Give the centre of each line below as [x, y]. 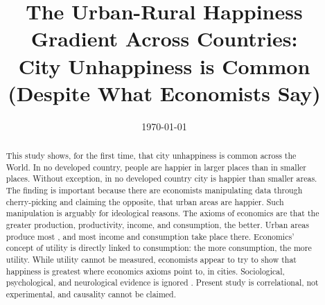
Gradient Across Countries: [164, 38]
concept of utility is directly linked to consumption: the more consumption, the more [159, 248]
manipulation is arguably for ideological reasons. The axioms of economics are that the [162, 213]
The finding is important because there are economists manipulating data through [154, 190]
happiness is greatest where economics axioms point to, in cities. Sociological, [145, 271]
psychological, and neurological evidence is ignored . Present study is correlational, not [162, 282]
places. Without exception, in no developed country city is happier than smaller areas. [161, 178]
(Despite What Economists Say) [164, 93]
